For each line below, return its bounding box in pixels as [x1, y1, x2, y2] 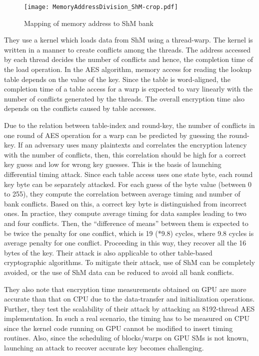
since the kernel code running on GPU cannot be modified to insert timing [4, 322, 233, 333]
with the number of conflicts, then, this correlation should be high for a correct [4, 149, 246, 159]
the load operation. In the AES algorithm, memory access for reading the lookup [4, 64, 251, 74]
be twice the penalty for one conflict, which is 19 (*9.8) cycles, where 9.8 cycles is [4, 227, 254, 238]
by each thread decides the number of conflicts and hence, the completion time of [4, 54, 253, 64]
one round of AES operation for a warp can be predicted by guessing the [4, 129, 227, 140]
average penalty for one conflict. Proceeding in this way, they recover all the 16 [4, 237, 246, 248]
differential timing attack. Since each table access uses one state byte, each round [4, 168, 253, 179]
